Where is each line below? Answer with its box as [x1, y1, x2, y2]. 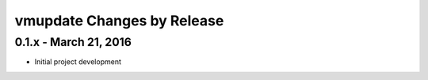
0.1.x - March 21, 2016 [14, 35, 132, 49]
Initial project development [34, 57, 122, 67]
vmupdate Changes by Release [14, 12, 224, 29]
